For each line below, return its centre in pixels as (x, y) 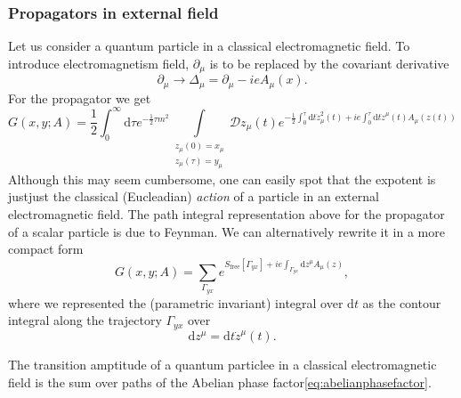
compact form (46, 249)
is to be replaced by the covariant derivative (329, 63)
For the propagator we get (80, 97)
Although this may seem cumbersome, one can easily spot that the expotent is (222, 179)
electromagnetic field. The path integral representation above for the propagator (226, 214)
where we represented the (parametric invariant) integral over (176, 302)
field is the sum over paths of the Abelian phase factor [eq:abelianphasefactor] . (220, 382)
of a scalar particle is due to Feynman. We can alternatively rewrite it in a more (226, 231)
